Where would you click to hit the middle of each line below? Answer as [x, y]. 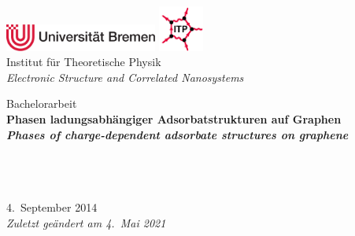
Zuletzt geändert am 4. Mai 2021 [86, 222]
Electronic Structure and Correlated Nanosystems [125, 77]
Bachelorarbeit [42, 103]
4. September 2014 [52, 207]
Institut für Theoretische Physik [84, 62]
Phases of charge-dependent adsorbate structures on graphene [177, 134]
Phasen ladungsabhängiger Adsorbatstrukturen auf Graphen [174, 119]
